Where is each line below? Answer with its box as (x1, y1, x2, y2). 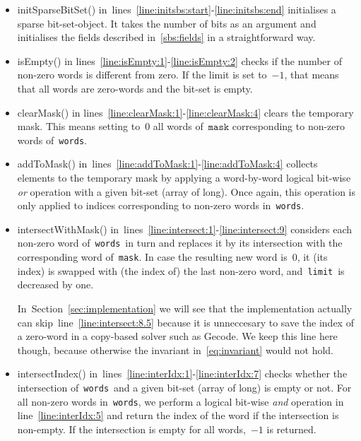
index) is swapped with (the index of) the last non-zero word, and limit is (17, 263, 345, 278)
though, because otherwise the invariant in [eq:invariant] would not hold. (17, 342, 333, 357)
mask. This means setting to (17, 119, 141, 134)
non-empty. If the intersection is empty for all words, (17, 421, 246, 436)
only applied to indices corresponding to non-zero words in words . (17, 198, 304, 213)
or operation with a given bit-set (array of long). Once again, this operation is (17, 184, 355, 199)
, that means (284, 67, 339, 82)
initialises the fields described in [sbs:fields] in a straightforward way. (17, 30, 316, 45)
